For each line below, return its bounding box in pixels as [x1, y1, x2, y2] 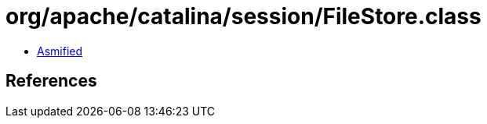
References [5, 71, 97, 91]
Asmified [37, 44, 83, 58]
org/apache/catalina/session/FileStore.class [5, 3, 482, 30]
